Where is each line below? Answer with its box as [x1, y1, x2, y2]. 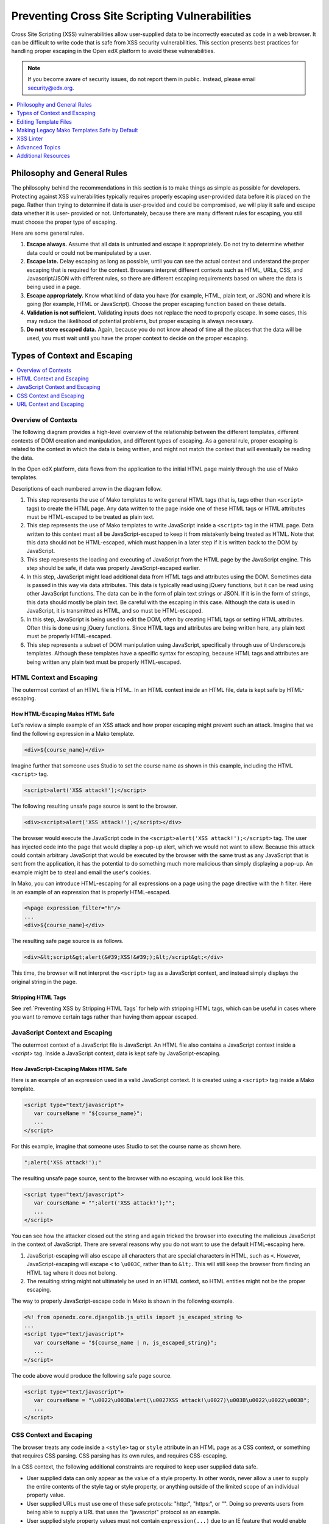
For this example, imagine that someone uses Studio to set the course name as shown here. [11, 1142, 242, 1150]
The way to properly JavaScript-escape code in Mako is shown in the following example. [11, 1297, 235, 1305]
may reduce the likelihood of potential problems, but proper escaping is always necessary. [26, 318, 254, 324]
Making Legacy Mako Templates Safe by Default [16, 127, 138, 134]
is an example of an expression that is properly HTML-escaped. [11, 888, 171, 896]
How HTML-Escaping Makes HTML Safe [11, 710, 115, 717]
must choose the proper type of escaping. [11, 218, 118, 226]
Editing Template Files [16, 118, 73, 125]
